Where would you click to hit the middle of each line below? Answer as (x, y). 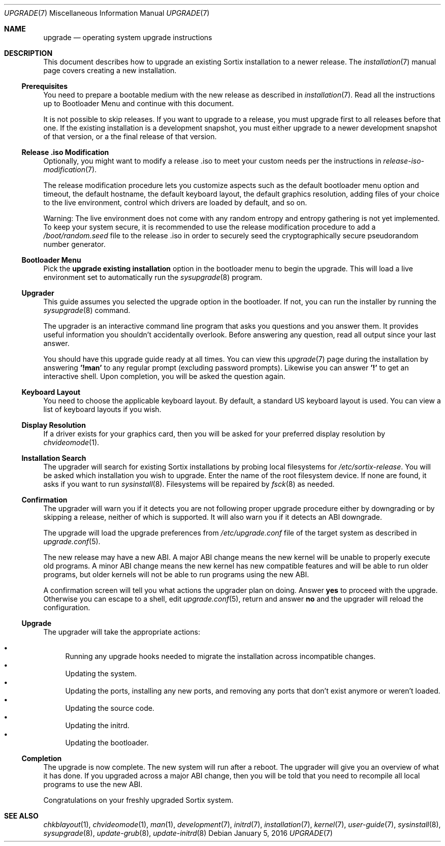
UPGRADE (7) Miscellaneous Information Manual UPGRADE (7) (107, 13)
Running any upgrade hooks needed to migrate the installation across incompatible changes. (220, 656)
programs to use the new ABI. (93, 784)
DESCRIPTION (28, 53)
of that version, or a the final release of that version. (130, 136)
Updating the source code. (110, 708)
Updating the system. (101, 673)
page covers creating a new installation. (110, 70)
